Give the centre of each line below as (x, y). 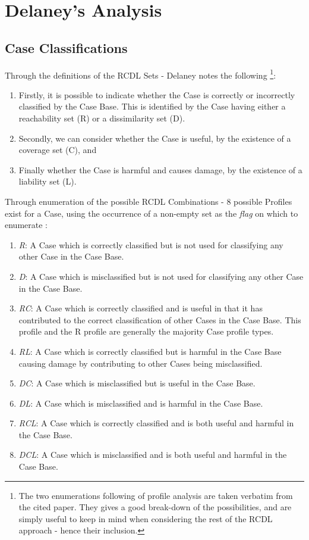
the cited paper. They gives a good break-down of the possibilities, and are (155, 507)
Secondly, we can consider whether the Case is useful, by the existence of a (155, 138)
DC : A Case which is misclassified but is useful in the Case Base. (137, 383)
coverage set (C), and (58, 150)
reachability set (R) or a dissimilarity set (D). (102, 118)
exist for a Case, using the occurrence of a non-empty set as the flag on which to (152, 213)
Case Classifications (66, 47)
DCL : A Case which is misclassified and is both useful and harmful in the (153, 455)
